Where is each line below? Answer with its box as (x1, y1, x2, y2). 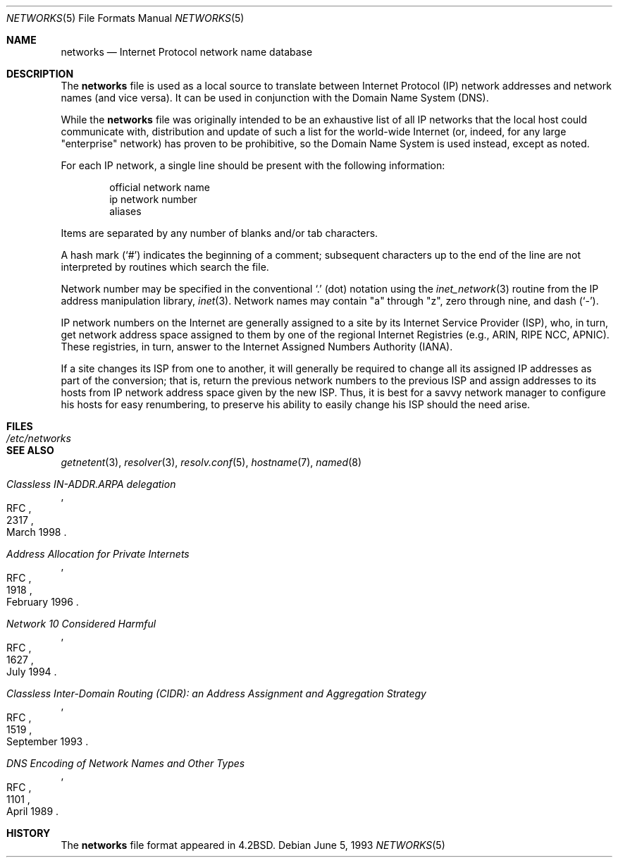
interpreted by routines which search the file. (61, 261, 269, 273)
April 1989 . (6, 805, 59, 817)
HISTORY (6, 827, 51, 839)
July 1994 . (6, 666, 57, 678)
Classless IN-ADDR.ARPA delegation (6, 478, 176, 490)
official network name (109, 181, 210, 193)
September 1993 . (6, 735, 89, 747)
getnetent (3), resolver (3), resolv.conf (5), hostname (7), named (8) (61, 456, 361, 468)
